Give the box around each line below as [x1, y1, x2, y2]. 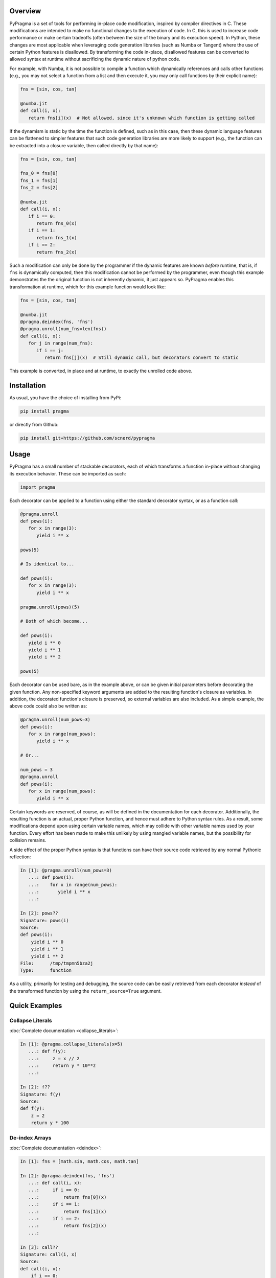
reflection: [9, 854, 31, 860]
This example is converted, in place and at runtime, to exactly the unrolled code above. [9, 368, 193, 374]
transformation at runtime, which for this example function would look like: [9, 284, 166, 290]
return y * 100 [31, 1120, 69, 1126]
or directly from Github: [9, 421, 59, 427]
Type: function [20, 968, 72, 973]
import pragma [20, 484, 56, 490]
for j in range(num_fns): [28, 340, 94, 346]
